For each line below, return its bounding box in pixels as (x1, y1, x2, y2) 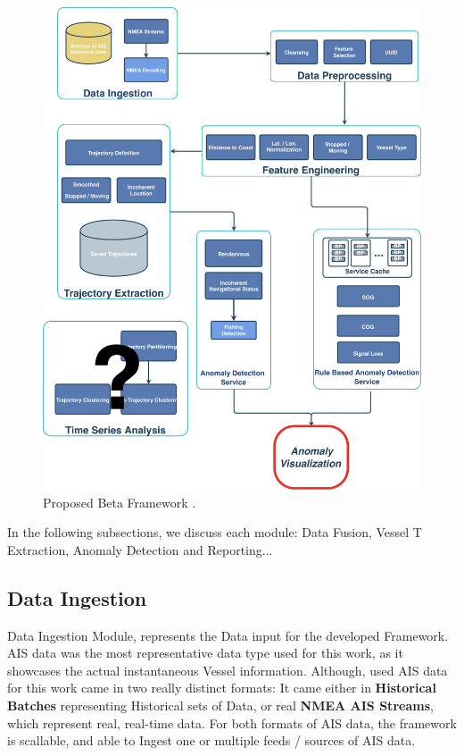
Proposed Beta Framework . (43, 492, 196, 511)
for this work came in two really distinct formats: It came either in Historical (7, 678, 436, 697)
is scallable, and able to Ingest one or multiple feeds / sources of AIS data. (7, 731, 416, 750)
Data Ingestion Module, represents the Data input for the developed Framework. (7, 626, 449, 644)
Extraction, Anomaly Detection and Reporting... (7, 540, 273, 559)
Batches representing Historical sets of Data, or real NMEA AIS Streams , (7, 695, 434, 714)
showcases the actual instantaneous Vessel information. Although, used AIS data (7, 660, 448, 679)
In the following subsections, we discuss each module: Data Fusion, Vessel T (7, 523, 422, 542)
